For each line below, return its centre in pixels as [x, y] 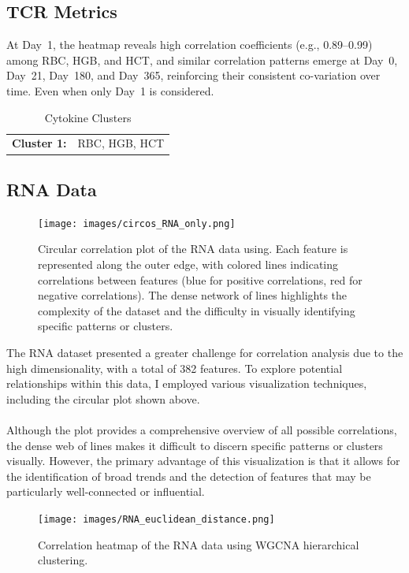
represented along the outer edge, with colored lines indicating [188, 264]
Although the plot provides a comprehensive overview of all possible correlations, [202, 429]
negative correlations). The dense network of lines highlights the [193, 295]
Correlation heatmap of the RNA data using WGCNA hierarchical [199, 544]
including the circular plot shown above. [103, 398]
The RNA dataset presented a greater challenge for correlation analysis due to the [205, 352]
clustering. [63, 560]
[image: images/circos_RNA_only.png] [137, 223]
